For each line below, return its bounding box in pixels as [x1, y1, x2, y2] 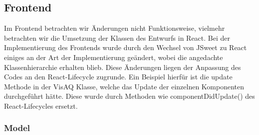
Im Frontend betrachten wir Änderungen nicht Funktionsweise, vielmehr [4, 23, 225, 33]
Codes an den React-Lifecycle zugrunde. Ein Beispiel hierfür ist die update [4, 71, 233, 82]
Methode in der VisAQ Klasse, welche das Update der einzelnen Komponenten [4, 81, 245, 91]
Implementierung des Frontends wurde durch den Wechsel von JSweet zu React [4, 42, 247, 53]
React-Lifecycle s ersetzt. [4, 100, 78, 111]
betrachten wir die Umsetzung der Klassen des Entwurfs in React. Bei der [4, 32, 231, 43]
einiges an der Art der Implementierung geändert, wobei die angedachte [4, 52, 223, 62]
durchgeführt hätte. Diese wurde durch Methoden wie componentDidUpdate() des [4, 91, 255, 101]
